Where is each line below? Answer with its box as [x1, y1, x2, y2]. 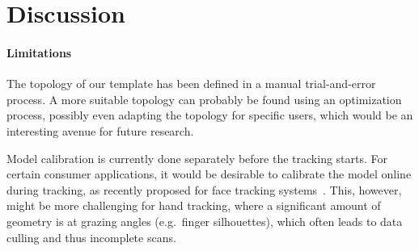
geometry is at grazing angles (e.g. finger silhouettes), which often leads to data [6, 212, 403, 229]
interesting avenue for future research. [6, 122, 194, 139]
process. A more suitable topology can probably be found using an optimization [6, 90, 402, 107]
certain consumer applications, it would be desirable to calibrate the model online [6, 165, 412, 182]
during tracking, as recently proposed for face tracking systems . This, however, [6, 181, 402, 198]
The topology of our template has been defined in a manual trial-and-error [6, 75, 376, 92]
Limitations [6, 44, 72, 61]
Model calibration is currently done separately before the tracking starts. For [6, 149, 388, 166]
